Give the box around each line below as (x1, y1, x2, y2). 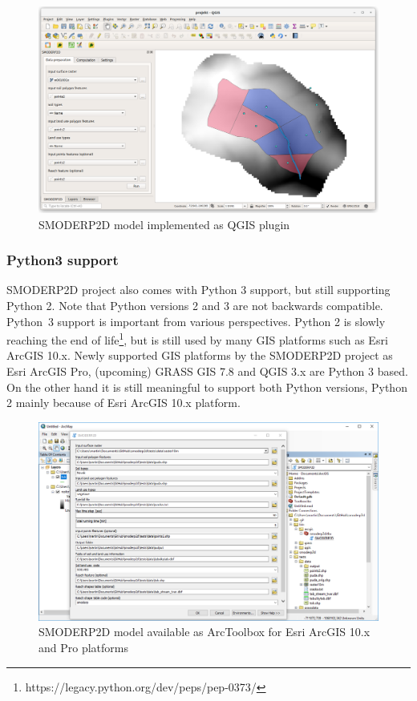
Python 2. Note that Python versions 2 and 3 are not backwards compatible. (6, 296, 383, 313)
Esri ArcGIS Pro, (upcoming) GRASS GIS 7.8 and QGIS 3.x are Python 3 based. (6, 362, 408, 379)
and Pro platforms (38, 639, 128, 655)
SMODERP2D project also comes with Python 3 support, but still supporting (6, 281, 391, 298)
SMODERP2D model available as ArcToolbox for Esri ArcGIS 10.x (38, 623, 370, 640)
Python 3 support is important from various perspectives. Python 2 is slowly (6, 312, 386, 329)
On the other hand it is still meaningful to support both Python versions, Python (6, 378, 407, 395)
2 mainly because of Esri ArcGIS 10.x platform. (6, 394, 241, 411)
